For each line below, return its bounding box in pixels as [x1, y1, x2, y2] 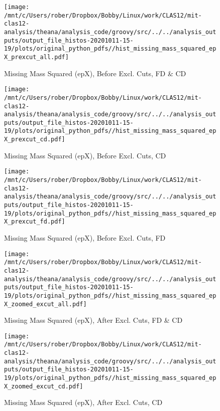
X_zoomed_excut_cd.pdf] [4, 382, 83, 390]
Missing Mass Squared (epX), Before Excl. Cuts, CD [4, 150, 166, 160]
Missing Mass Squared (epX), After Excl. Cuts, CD [4, 397, 163, 407]
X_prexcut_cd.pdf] [4, 136, 65, 143]
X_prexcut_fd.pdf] [4, 218, 65, 226]
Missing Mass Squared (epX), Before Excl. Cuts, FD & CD [4, 68, 186, 78]
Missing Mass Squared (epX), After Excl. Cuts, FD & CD [4, 315, 183, 325]
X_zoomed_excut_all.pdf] [4, 300, 87, 308]
